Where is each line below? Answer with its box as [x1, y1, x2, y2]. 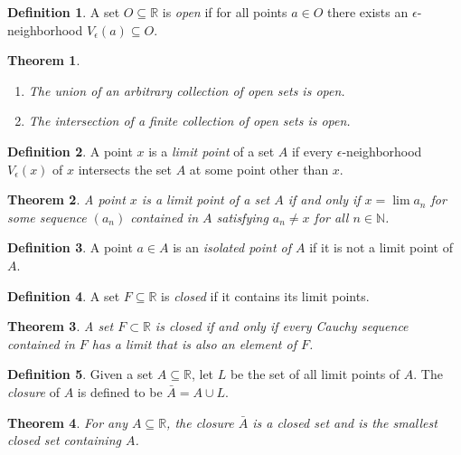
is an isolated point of [173, 238, 292, 257]
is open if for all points [162, 3, 287, 21]
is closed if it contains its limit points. [161, 286, 370, 305]
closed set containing [7, 431, 121, 450]
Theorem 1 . [7, 51, 80, 70]
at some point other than [189, 159, 329, 178]
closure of [7, 382, 61, 401]
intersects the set [78, 159, 173, 178]
